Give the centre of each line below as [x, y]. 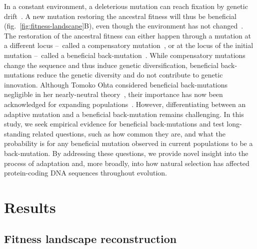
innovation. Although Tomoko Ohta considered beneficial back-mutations [116, 84]
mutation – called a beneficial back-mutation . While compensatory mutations [125, 55]
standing [17, 133]
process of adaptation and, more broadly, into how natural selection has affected [127, 163]
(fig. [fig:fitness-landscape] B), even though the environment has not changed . [124, 26]
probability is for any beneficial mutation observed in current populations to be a [128, 143]
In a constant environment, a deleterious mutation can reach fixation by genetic [126, 6]
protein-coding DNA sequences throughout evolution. [85, 173]
